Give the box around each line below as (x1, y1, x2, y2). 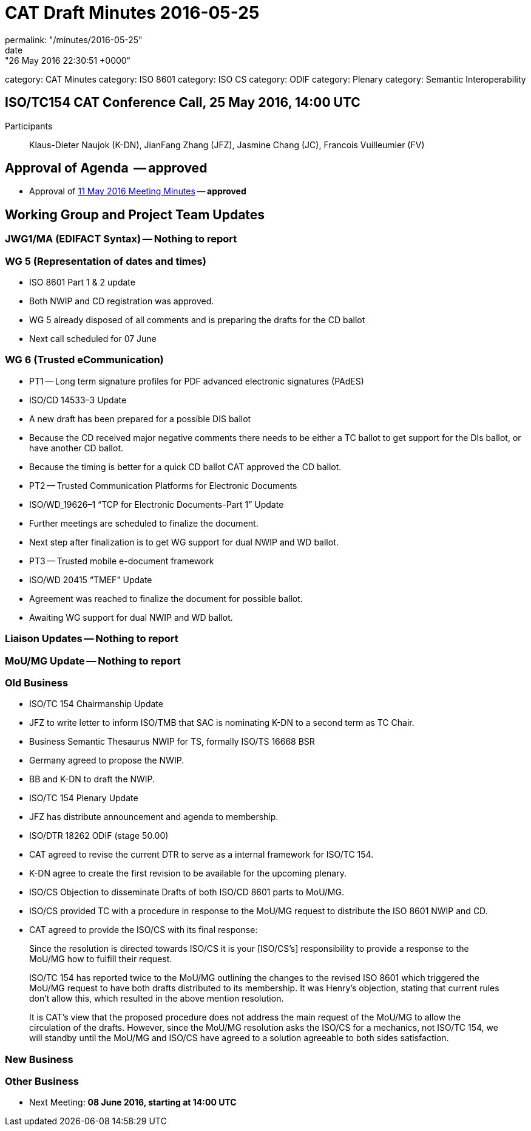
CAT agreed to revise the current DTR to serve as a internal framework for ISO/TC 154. (29, 849, 374, 860)
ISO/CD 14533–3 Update (29, 394, 127, 405)
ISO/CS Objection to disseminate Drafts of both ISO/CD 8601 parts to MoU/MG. (29, 887, 344, 898)
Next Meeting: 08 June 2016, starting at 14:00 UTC (29, 1097, 237, 1108)
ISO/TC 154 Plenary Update (29, 793, 138, 804)
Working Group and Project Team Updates (5, 207, 265, 222)
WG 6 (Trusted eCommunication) (5, 354, 164, 366)
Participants (5, 120, 53, 131)
